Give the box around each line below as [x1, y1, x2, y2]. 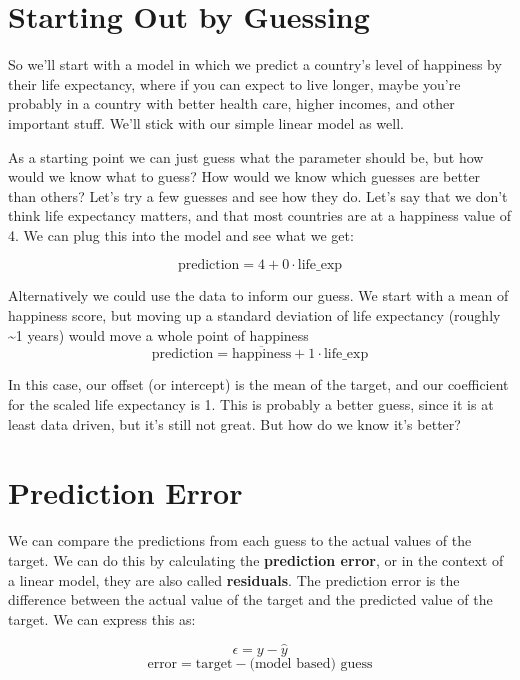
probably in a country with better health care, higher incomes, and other [8, 93, 455, 114]
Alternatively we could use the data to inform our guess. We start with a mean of [8, 285, 509, 306]
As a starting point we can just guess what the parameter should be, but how [8, 146, 484, 167]
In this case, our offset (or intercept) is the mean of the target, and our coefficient [8, 374, 509, 395]
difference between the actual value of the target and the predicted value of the [8, 589, 493, 610]
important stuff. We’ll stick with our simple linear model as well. [8, 112, 404, 133]
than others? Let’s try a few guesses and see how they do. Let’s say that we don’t [8, 185, 508, 206]
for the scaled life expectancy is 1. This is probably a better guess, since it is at [8, 394, 494, 415]
